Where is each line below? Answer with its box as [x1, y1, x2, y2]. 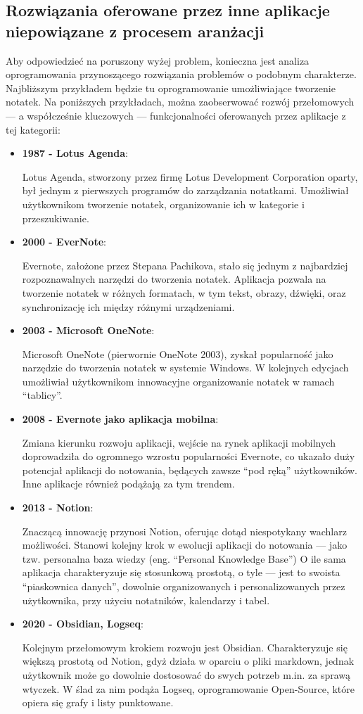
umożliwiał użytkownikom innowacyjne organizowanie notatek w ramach [22, 374, 335, 388]
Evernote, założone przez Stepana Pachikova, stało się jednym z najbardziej [22, 257, 348, 272]
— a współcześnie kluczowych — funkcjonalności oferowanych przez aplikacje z [6, 108, 346, 122]
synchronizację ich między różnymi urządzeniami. [22, 299, 235, 314]
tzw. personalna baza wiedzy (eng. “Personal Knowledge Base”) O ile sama [22, 551, 346, 566]
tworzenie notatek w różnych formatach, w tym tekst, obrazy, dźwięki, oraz [22, 285, 346, 300]
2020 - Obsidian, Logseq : [22, 616, 144, 631]
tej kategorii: [6, 122, 60, 136]
